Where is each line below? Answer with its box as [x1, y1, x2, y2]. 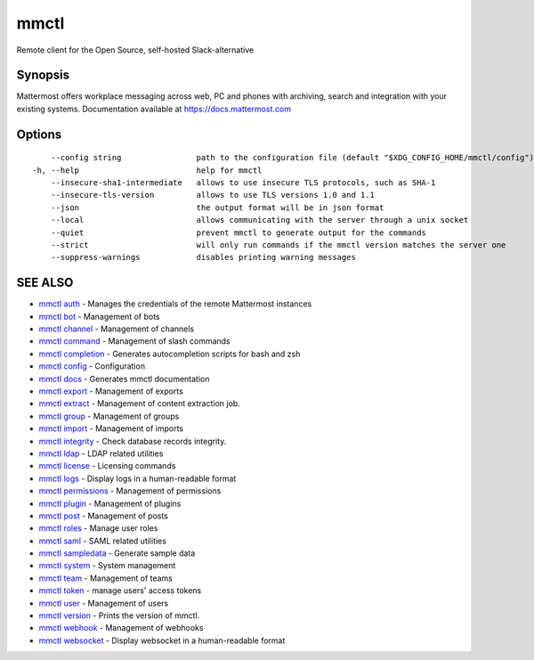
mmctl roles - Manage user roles [38, 523, 158, 534]
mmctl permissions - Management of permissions [38, 485, 222, 496]
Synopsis [16, 68, 70, 83]
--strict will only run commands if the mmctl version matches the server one [50, 240, 506, 249]
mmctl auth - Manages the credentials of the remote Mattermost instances [38, 298, 312, 309]
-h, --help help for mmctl [32, 165, 263, 175]
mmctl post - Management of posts [38, 510, 168, 521]
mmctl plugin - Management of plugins [38, 498, 182, 509]
